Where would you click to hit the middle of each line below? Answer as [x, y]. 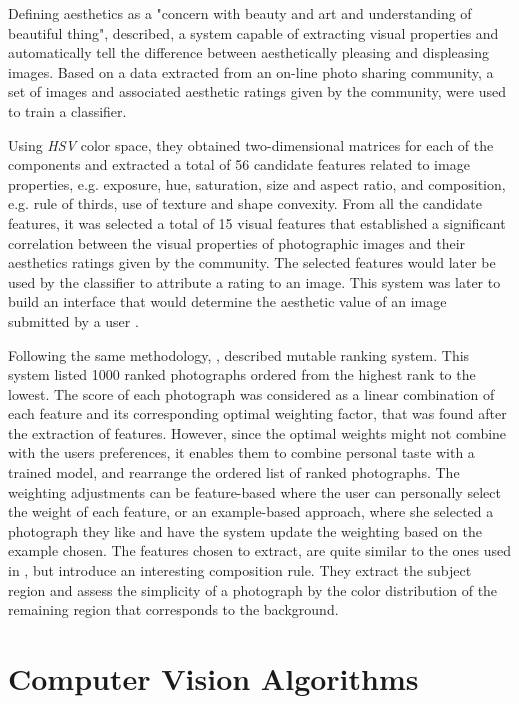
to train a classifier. [67, 110]
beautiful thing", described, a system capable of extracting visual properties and [253, 32]
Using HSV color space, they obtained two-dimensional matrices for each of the [251, 144]
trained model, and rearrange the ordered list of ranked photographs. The [234, 472]
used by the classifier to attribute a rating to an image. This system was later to [254, 281]
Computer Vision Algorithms [213, 678]
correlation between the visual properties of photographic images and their [237, 242]
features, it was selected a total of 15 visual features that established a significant [257, 222]
